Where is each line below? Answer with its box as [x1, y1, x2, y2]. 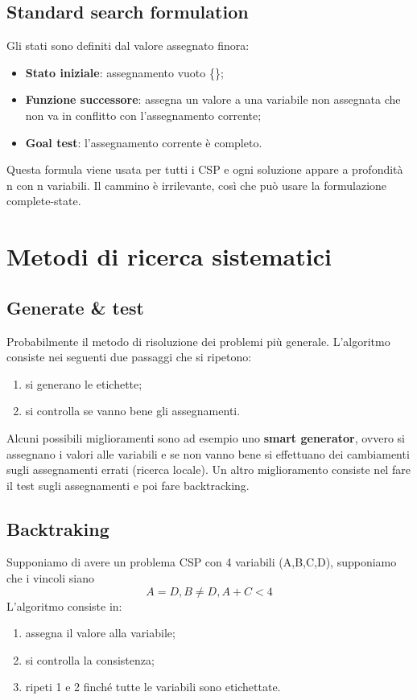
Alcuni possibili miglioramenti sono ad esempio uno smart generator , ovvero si [6, 429, 405, 446]
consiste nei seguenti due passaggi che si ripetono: [6, 348, 252, 365]
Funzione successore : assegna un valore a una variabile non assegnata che [25, 91, 401, 108]
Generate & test [6, 294, 144, 319]
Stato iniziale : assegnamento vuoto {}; [25, 64, 224, 80]
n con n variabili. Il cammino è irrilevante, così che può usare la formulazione [6, 176, 387, 193]
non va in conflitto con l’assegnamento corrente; [25, 106, 262, 123]
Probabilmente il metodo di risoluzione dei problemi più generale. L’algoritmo [6, 332, 390, 349]
